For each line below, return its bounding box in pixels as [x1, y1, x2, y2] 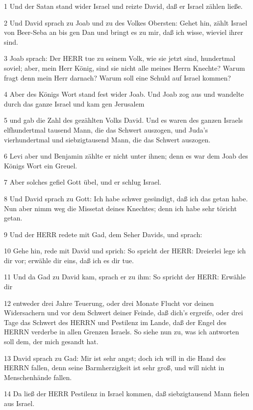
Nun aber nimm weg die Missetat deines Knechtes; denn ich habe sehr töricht [4, 203, 237, 213]
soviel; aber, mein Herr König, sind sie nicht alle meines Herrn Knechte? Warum [4, 62, 245, 73]
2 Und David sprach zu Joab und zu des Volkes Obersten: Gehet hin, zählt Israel [4, 17, 248, 27]
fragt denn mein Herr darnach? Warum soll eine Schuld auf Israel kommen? [4, 72, 231, 82]
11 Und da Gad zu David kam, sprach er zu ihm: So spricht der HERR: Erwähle [4, 272, 246, 282]
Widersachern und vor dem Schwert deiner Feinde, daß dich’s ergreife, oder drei [4, 307, 243, 318]
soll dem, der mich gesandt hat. [4, 336, 99, 347]
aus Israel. [4, 398, 35, 408]
